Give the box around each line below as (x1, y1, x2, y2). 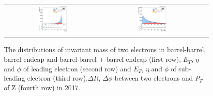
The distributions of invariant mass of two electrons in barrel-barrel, (4, 44, 206, 55)
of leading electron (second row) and (23, 63, 131, 73)
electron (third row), (27, 73, 88, 83)
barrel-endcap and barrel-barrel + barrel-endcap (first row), (4, 54, 181, 64)
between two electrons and (114, 73, 193, 83)
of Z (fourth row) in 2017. (4, 82, 80, 92)
